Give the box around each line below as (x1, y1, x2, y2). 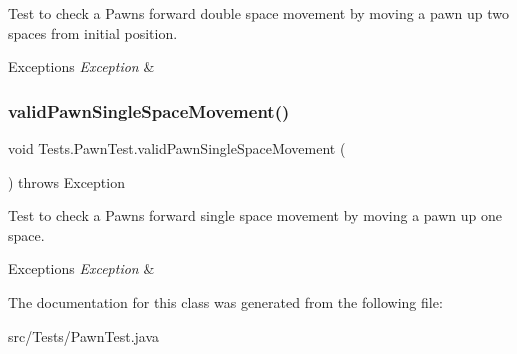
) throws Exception (8, 171, 125, 192)
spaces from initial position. (8, 22, 178, 43)
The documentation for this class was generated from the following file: (8, 291, 443, 312)
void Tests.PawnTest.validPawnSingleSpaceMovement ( (8, 138, 346, 158)
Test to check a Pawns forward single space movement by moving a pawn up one (8, 205, 503, 226)
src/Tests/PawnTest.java (8, 325, 160, 346)
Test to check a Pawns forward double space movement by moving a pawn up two (8, 3, 509, 23)
